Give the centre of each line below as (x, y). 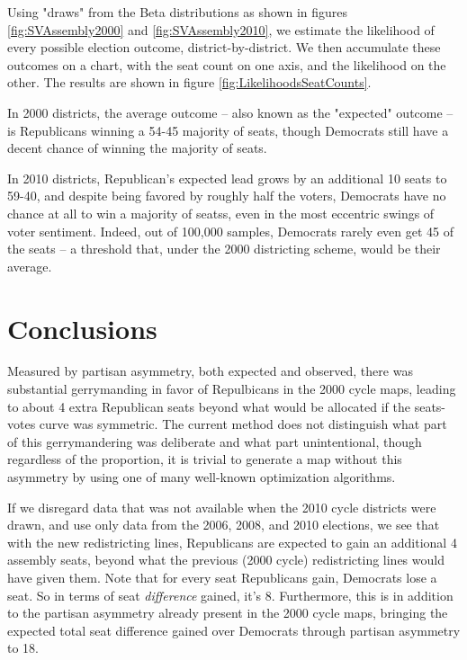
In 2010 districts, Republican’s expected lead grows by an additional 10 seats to (227, 178)
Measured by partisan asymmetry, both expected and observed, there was (210, 371)
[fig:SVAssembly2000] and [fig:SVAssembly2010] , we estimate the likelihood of (221, 29)
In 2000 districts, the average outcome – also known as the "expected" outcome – (230, 112)
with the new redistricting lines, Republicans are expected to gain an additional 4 (232, 542)
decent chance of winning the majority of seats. (137, 148)
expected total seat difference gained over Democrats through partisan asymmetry (234, 630)
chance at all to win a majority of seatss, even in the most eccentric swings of (221, 213)
